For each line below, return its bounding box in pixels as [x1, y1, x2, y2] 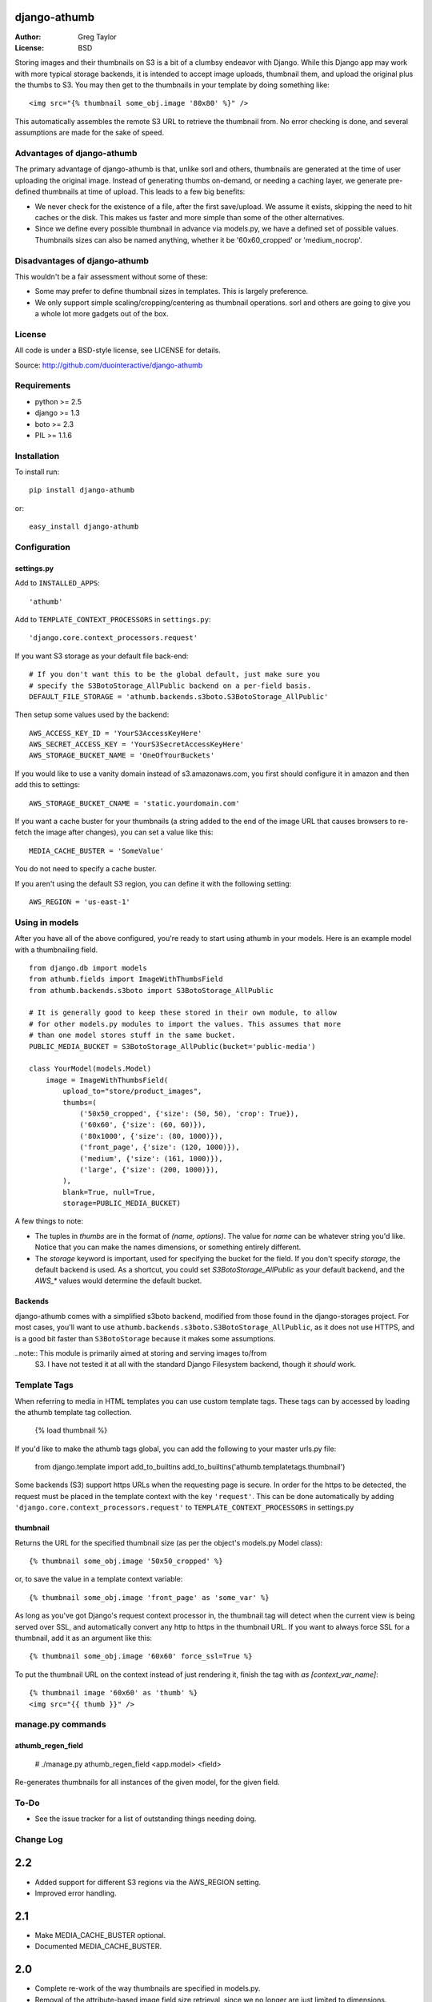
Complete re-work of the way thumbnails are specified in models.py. [34, 1984, 261, 1993]
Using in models [14, 917, 79, 928]
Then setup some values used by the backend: [14, 710, 170, 720]
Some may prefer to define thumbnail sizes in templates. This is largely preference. [34, 287, 309, 296]
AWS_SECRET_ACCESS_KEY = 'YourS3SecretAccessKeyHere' [29, 740, 244, 749]
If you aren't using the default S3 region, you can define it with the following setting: [14, 878, 292, 888]
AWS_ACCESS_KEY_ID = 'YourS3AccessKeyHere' [29, 729, 202, 738]
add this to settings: [14, 780, 80, 790]
